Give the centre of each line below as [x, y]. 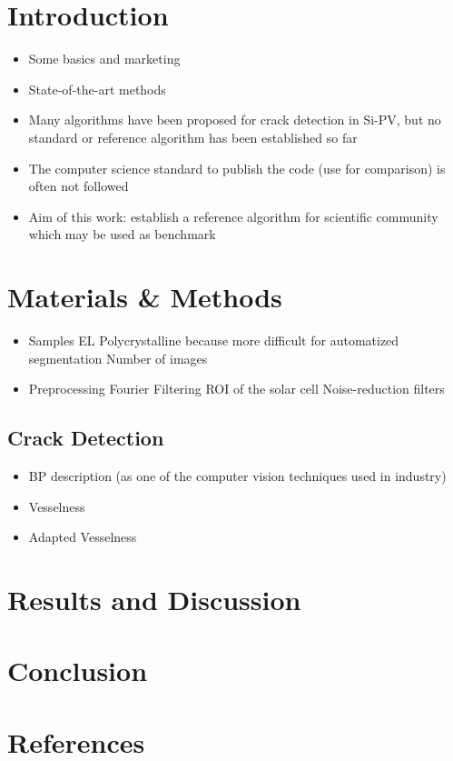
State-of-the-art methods [97, 89]
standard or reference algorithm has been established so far [193, 137]
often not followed [79, 186]
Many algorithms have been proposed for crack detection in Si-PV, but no [235, 120]
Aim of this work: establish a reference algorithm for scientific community [233, 216]
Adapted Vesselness [83, 537]
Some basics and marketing [104, 59]
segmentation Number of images [118, 358]
